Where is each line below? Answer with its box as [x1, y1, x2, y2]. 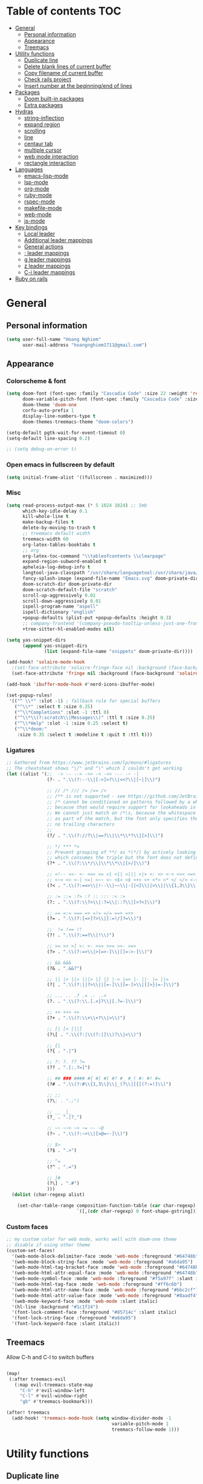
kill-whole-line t [22, 513, 69, 520]
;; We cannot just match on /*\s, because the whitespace [47, 810, 196, 816]
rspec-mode [24, 198, 56, 205]
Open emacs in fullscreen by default [6, 461, 115, 469]
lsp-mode [24, 179, 48, 186]
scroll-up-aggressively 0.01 [22, 592, 96, 599]
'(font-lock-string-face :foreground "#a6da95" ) [11, 1315, 137, 1321]
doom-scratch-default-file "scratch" [22, 586, 118, 593]
